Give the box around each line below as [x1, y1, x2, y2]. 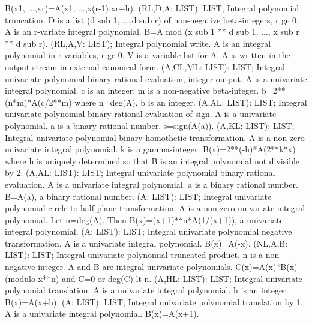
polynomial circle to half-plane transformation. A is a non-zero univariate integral [5, 202, 305, 214]
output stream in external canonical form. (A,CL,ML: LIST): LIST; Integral [5, 60, 285, 73]
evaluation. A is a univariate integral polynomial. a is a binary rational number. [5, 178, 298, 190]
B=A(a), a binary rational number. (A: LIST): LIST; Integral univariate [5, 190, 272, 202]
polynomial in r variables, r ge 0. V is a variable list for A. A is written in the [5, 49, 290, 61]
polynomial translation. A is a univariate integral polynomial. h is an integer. [5, 284, 289, 296]
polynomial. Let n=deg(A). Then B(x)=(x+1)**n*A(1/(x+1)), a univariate [5, 213, 284, 226]
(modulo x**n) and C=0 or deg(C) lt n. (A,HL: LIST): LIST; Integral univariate [5, 272, 302, 284]
